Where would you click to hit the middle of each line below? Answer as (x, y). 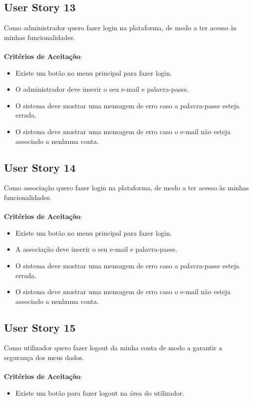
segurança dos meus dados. (44, 357)
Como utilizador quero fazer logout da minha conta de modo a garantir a (113, 348)
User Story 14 (40, 167)
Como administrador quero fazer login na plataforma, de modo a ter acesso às (120, 28)
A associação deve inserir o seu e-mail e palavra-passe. (96, 249)
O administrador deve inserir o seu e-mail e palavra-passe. (102, 89)
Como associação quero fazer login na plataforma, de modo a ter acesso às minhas (126, 188)
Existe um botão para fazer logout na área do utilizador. (100, 392)
